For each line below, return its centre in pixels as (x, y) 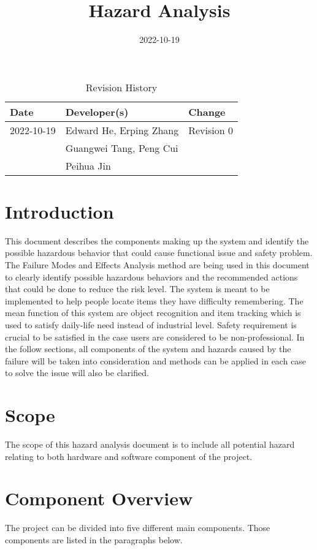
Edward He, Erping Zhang (122, 130)
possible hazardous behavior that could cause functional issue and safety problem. (159, 253)
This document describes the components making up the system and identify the (157, 240)
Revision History (121, 87)
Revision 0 (211, 130)
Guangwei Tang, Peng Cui (122, 148)
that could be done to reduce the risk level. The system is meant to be (137, 289)
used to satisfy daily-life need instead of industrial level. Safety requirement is (151, 325)
